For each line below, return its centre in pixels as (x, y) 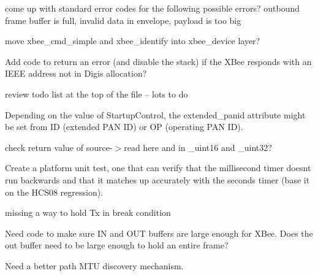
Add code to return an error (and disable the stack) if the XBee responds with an (158, 61)
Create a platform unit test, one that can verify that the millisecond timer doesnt (158, 168)
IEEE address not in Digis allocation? (76, 73)
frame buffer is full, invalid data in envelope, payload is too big (123, 20)
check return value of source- (59, 147)
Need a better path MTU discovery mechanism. (94, 265)
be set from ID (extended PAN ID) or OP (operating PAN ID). (124, 127)
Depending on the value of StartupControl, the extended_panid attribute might (155, 114)
